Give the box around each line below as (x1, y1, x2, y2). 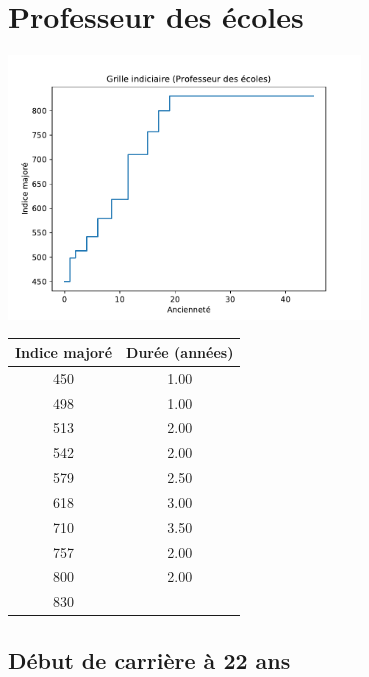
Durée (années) (126, 341, 234, 362)
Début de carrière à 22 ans (8, 644, 291, 675)
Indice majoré (15, 341, 113, 362)
